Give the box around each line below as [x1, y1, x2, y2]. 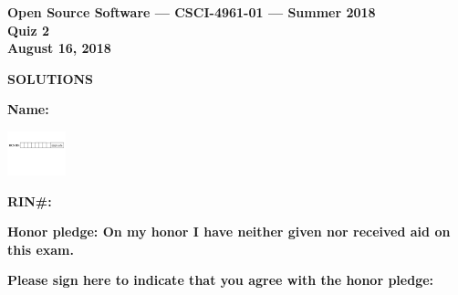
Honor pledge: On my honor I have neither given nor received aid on [7, 222, 451, 241]
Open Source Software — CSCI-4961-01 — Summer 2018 [7, 3, 376, 21]
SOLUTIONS [7, 68, 94, 88]
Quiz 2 [7, 20, 50, 39]
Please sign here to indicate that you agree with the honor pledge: [7, 270, 434, 290]
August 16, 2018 [7, 38, 111, 58]
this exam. [7, 239, 74, 258]
